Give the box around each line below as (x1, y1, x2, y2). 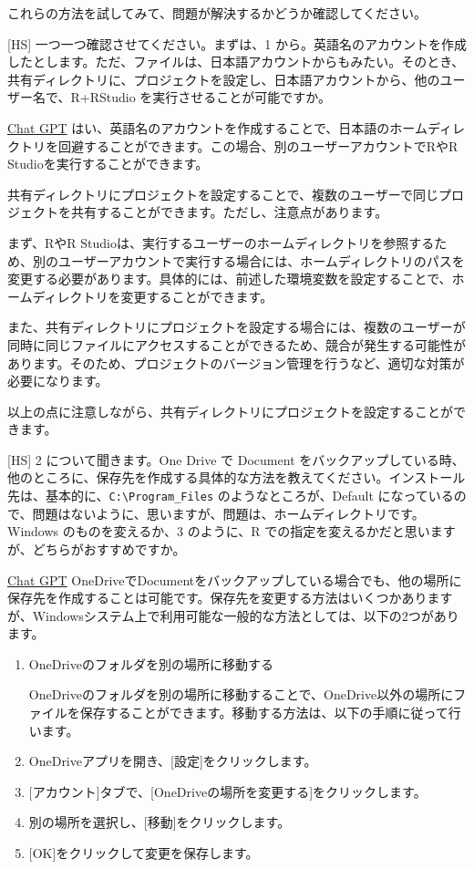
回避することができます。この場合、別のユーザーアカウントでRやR (57, 136, 459, 155)
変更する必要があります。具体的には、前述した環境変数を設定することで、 (7, 269, 452, 288)
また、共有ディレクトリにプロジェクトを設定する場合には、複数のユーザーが (7, 317, 466, 336)
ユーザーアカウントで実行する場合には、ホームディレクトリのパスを (57, 251, 465, 270)
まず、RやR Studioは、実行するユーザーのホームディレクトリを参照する (7, 233, 435, 252)
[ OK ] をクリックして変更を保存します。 (28, 843, 259, 863)
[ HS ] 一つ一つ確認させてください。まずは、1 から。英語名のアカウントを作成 (7, 34, 468, 53)
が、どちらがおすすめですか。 (7, 539, 186, 558)
